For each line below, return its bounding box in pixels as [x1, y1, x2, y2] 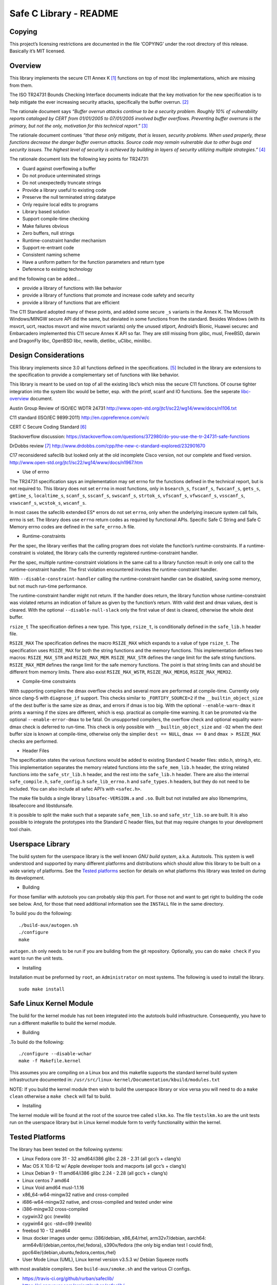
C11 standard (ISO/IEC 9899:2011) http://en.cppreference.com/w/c [9, 414, 150, 420]
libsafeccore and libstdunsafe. [9, 802, 74, 809]
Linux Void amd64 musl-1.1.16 [22, 1185, 85, 1191]
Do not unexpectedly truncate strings [22, 180, 101, 186]
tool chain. [9, 826, 32, 832]
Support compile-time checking [22, 216, 90, 222]
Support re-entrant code [22, 244, 74, 250]
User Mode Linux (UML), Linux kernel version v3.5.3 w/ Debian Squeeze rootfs [22, 1256, 188, 1262]
